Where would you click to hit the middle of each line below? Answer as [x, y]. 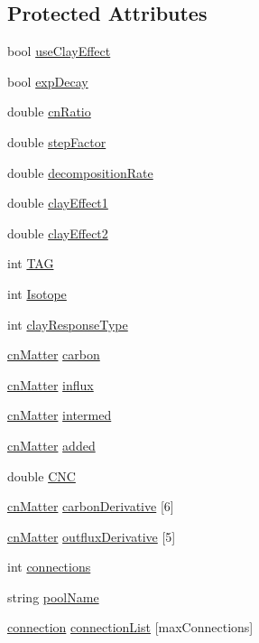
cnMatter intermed [60, 415]
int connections [49, 567]
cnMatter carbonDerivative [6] [91, 506]
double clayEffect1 [58, 203]
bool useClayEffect [59, 51]
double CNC [42, 475]
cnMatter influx [51, 384]
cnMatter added [51, 445]
